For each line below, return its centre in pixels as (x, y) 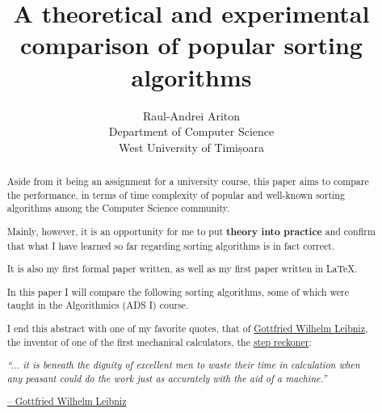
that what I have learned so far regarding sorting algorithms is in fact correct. (171, 245)
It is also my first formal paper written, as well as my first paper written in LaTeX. (182, 269)
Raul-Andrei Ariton (191, 115)
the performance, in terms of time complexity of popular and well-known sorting (176, 194)
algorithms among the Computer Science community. (118, 208)
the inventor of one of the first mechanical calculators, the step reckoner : (159, 341)
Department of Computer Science (191, 131)
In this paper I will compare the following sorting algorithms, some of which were (178, 291)
